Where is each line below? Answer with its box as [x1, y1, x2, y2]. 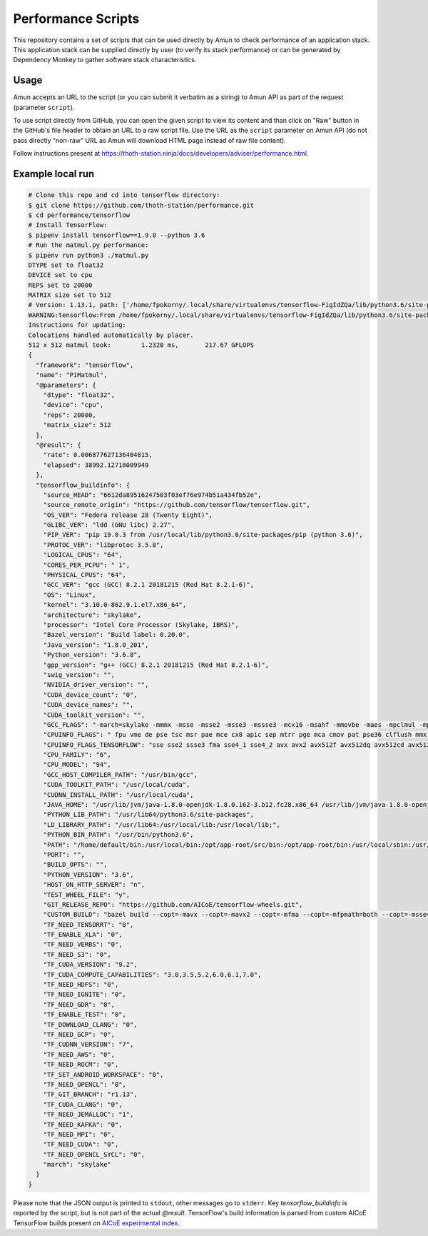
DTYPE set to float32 [28, 261, 104, 269]
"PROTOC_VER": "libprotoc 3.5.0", [43, 541, 164, 549]
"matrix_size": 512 [43, 421, 112, 429]
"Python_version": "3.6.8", [43, 650, 142, 659]
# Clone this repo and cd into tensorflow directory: [28, 191, 220, 199]
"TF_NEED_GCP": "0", [43, 1030, 116, 1038]
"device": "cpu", [43, 401, 104, 409]
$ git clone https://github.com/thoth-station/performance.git [28, 201, 255, 209]
